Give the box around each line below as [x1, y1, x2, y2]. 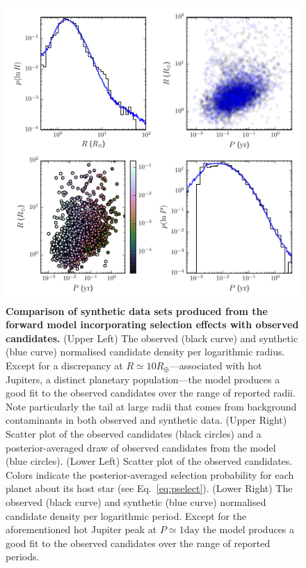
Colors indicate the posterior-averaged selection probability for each [6, 467, 294, 482]
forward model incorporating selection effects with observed [6, 317, 299, 332]
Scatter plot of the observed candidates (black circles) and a [6, 426, 261, 440]
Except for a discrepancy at [6, 358, 123, 372]
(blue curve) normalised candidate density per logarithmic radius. [6, 344, 285, 359]
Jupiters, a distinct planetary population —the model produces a [6, 371, 280, 386]
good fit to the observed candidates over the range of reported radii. [6, 385, 296, 400]
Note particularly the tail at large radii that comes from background [6, 399, 297, 413]
